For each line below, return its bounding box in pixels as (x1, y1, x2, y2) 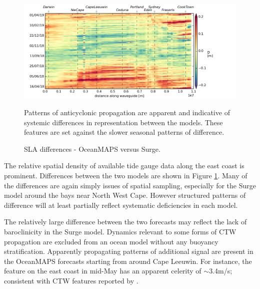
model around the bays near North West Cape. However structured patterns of (4, 190, 246, 200)
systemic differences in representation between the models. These (24, 117, 223, 127)
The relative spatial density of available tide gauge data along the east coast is (4, 160, 244, 171)
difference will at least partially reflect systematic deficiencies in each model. (4, 199, 238, 210)
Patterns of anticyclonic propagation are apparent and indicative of (24, 107, 230, 117)
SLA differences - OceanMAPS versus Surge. (24, 143, 160, 154)
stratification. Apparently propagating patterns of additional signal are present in (4, 246, 253, 256)
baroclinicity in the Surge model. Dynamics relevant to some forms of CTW (4, 226, 236, 236)
